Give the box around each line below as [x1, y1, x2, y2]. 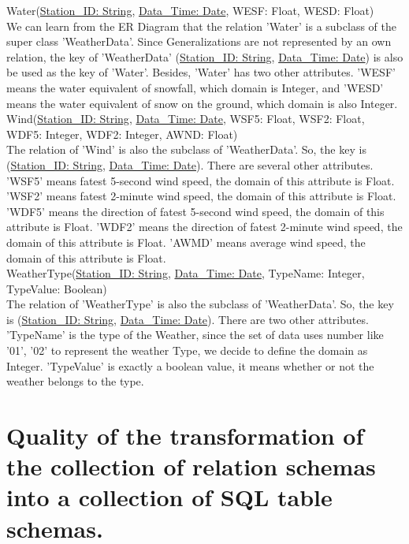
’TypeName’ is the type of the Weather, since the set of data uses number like [6, 326, 384, 343]
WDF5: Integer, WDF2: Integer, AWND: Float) [6, 125, 238, 142]
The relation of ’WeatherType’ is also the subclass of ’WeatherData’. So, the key [6, 296, 394, 312]
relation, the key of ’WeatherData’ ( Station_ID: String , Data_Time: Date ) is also [6, 48, 403, 65]
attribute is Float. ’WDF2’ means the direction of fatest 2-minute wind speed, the [6, 218, 403, 235]
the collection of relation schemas [6, 450, 376, 483]
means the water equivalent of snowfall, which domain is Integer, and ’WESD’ [6, 79, 384, 95]
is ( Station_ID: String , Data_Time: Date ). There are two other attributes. [6, 311, 369, 327]
